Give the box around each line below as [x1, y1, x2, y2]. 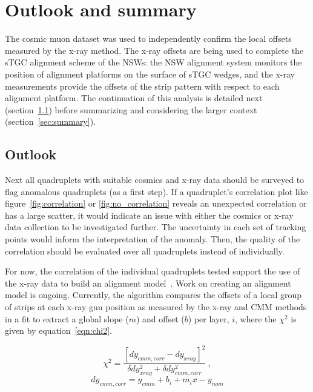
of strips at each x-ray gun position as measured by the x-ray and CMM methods [5, 301, 307, 313]
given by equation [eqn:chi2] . [5, 324, 112, 337]
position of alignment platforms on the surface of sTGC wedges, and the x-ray [5, 67, 295, 80]
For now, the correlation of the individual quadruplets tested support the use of [5, 265, 300, 277]
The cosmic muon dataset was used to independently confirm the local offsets [5, 32, 292, 45]
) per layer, [188, 312, 229, 325]
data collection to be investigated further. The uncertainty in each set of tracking [5, 221, 306, 233]
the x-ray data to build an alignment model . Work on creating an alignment [5, 276, 291, 289]
